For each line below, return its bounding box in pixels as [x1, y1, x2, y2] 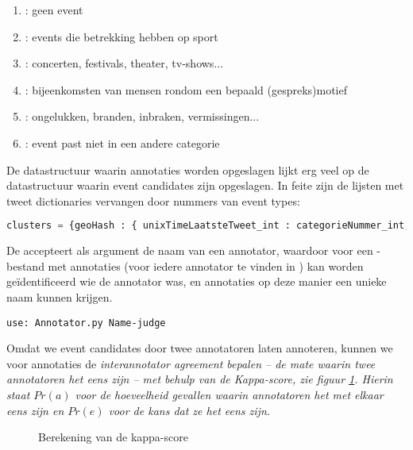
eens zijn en [6, 402, 64, 418]
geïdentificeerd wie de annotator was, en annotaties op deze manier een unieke [6, 273, 387, 290]
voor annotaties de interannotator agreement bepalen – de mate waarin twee [6, 355, 376, 371]
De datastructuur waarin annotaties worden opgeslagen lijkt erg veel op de [6, 161, 369, 178]
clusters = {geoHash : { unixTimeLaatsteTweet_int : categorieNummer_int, [6, 220, 411, 232]
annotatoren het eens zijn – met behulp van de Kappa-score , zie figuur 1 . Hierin [6, 371, 393, 387]
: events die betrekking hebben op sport [25, 28, 218, 44]
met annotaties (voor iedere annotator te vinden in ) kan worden [48, 257, 364, 274]
